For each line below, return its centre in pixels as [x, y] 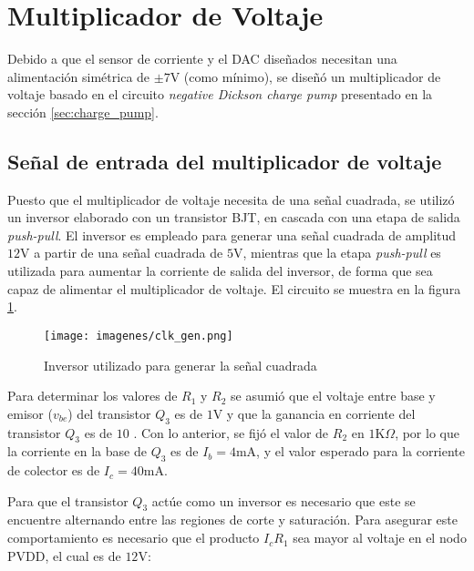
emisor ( [30, 413]
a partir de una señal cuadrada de [129, 253]
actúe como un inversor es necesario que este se [283, 500]
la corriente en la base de [77, 451]
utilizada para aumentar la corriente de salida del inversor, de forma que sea [220, 271]
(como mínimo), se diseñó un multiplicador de [312, 76]
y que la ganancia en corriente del [321, 413]
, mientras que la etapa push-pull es [342, 253]
